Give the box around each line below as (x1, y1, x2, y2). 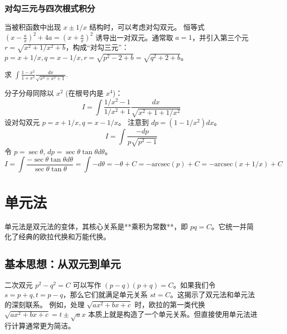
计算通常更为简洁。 (11, 320, 75, 331)
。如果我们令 (173, 279, 216, 290)
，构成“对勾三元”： (65, 42, 129, 52)
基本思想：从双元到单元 (5, 255, 121, 271)
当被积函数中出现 (5, 22, 61, 32)
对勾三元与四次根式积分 (5, 2, 95, 14)
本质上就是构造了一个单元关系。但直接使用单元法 (88, 309, 250, 319)
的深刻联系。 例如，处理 (5, 299, 85, 309)
